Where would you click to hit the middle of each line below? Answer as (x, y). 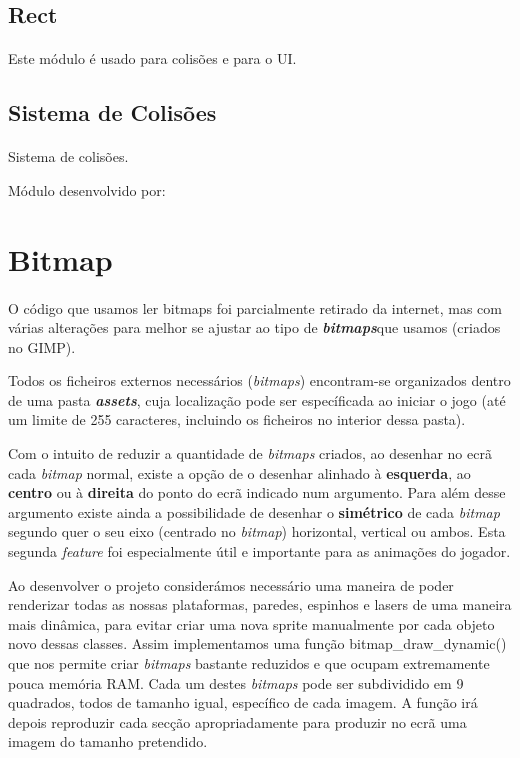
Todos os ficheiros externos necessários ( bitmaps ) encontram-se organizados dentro (259, 380)
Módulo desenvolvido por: (87, 189)
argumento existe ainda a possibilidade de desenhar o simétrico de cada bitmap (254, 511)
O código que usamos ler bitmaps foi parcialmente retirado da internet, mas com (255, 307)
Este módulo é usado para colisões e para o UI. (152, 58)
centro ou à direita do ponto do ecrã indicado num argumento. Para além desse (257, 492)
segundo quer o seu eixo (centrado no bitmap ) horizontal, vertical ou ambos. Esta (257, 531)
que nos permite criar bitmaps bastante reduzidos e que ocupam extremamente (249, 663)
